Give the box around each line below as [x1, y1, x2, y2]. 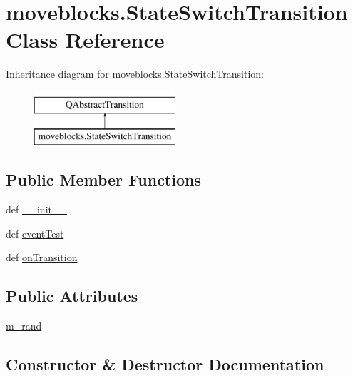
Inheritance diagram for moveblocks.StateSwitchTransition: [6, 66, 265, 81]
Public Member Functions [6, 168, 201, 190]
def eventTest [6, 225, 64, 240]
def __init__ [6, 202, 67, 217]
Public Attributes [6, 285, 138, 307]
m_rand [6, 318, 42, 333]
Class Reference [6, 25, 165, 54]
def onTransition [6, 250, 78, 265]
